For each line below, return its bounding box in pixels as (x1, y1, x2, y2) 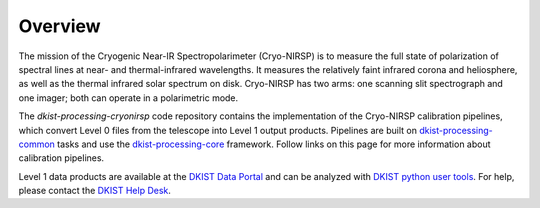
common (18, 138, 55, 150)
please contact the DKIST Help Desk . (18, 185, 172, 197)
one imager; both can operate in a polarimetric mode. (18, 91, 239, 104)
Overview (18, 15, 101, 37)
